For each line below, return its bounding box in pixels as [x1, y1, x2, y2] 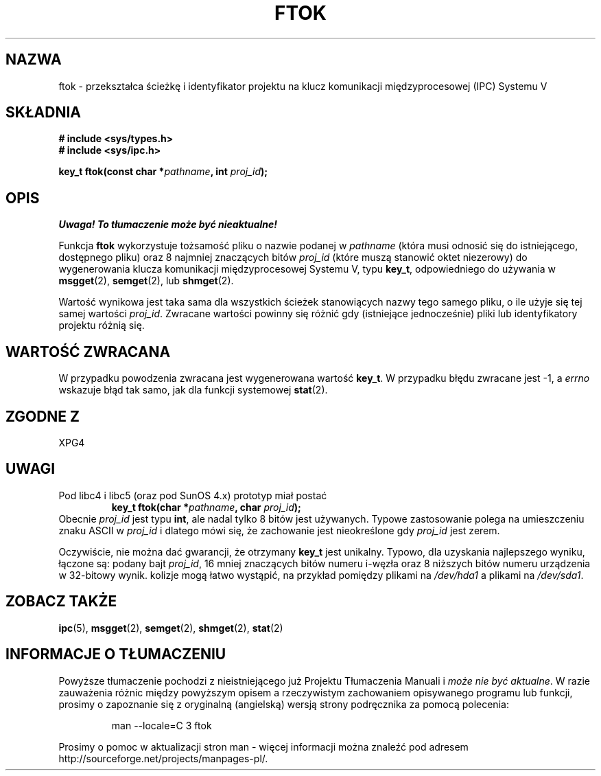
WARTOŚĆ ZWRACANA [5, 343, 171, 361]
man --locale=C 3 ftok [111, 719, 212, 731]
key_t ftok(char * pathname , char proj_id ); [111, 501, 301, 513]
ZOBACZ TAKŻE [5, 593, 117, 610]
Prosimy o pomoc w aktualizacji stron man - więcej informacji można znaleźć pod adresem [58, 740, 469, 753]
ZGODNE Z [5, 407, 80, 425]
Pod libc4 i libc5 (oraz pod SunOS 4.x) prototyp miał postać [58, 489, 327, 501]
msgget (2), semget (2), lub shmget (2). [58, 275, 234, 287]
